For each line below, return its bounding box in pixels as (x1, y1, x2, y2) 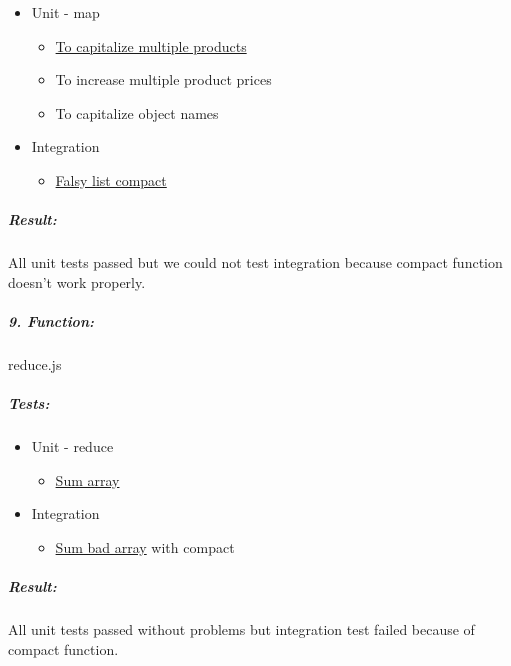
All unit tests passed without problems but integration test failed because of (8, 618, 475, 639)
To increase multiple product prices (55, 69, 272, 90)
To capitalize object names (55, 102, 219, 123)
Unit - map (31, 2, 100, 22)
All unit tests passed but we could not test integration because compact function (8, 252, 503, 273)
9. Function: (8, 310, 94, 331)
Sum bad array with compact (55, 536, 235, 557)
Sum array (55, 469, 120, 490)
